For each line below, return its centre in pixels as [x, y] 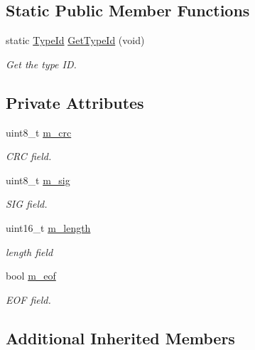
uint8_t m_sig [38, 180]
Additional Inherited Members [120, 338]
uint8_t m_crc [39, 132]
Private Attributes [75, 102]
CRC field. [29, 156]
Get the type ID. [41, 64]
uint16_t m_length [48, 227]
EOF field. [28, 299]
